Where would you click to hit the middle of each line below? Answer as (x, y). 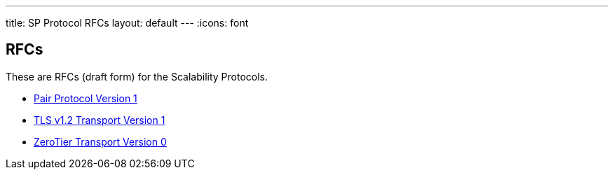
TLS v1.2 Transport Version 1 (100, 120)
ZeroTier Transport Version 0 (100, 141)
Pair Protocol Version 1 (86, 98)
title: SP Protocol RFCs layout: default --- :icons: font (127, 23)
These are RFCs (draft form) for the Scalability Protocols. (137, 76)
